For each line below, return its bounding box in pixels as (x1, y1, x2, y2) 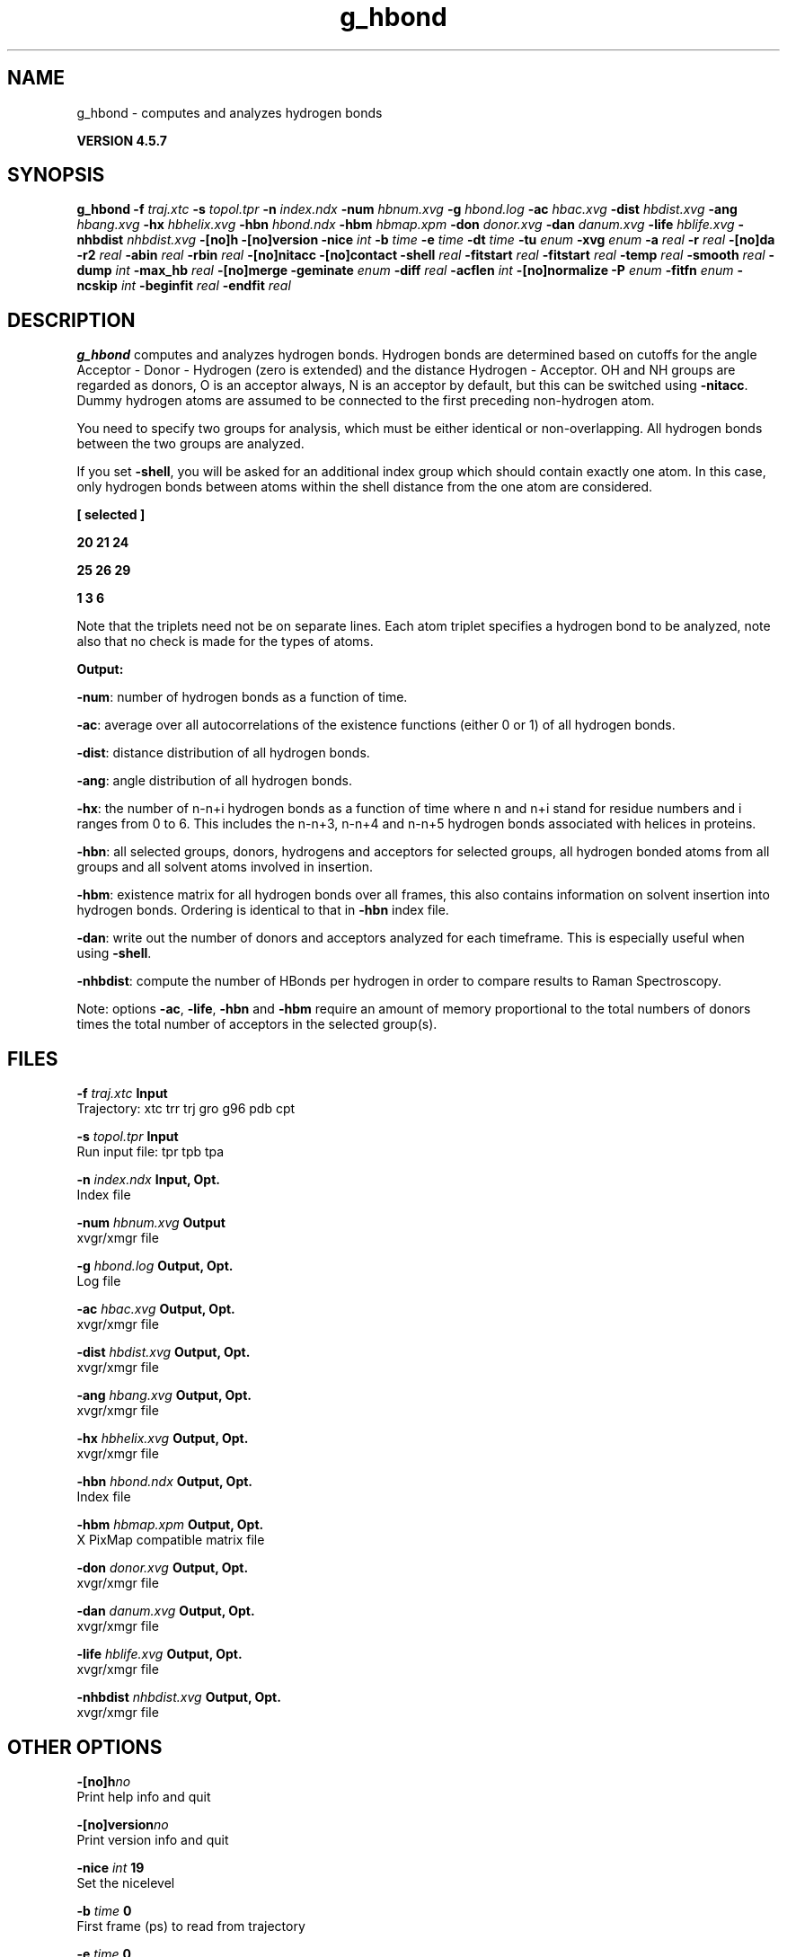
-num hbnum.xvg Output (76, 1215, 225, 1231)
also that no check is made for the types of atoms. (76, 633, 374, 650)
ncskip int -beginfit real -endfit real (76, 278, 291, 294)
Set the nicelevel (76, 1874, 175, 1891)
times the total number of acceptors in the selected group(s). (76, 1016, 438, 1032)
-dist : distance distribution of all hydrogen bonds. (76, 745, 370, 761)
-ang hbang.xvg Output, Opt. (76, 1387, 252, 1404)
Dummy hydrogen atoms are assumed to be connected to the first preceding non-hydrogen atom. (76, 393, 655, 409)
